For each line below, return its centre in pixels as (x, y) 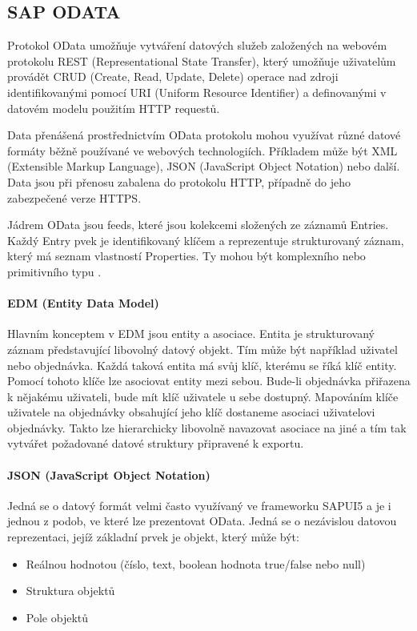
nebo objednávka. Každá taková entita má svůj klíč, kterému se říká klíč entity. (202, 365)
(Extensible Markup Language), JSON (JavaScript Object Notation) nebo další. (204, 166)
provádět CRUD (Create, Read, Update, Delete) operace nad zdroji (173, 76)
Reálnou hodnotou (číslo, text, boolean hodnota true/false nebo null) (196, 563)
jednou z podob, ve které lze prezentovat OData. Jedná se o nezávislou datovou (202, 521)
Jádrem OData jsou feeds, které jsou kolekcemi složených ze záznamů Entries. (198, 225)
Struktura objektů (70, 591)
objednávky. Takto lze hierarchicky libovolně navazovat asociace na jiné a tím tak (207, 427)
